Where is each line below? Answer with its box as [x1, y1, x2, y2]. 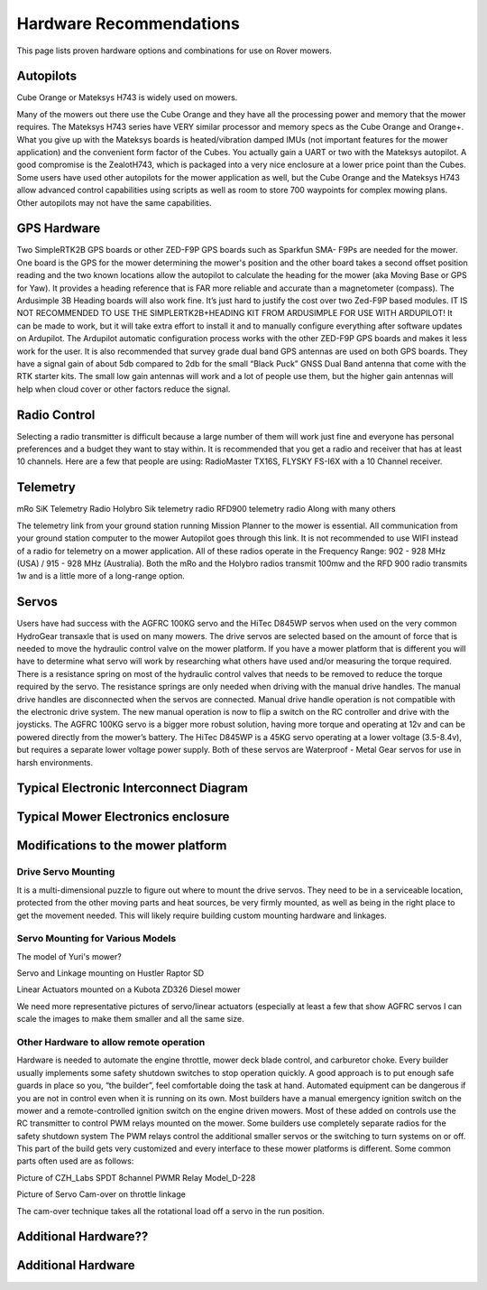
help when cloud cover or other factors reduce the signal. [16, 384, 231, 394]
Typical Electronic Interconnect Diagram [16, 781, 248, 796]
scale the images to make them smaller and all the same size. [16, 1014, 244, 1025]
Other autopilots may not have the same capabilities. [16, 197, 212, 208]
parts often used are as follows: [16, 1155, 134, 1166]
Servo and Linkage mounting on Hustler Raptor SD [16, 968, 205, 979]
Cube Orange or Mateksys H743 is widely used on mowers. [16, 92, 238, 103]
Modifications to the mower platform [16, 838, 227, 853]
